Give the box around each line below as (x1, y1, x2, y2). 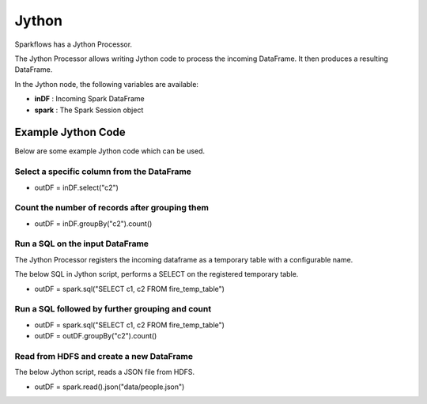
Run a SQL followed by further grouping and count (14, 304, 212, 315)
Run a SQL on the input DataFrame (14, 238, 149, 249)
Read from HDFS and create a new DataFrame (14, 350, 194, 361)
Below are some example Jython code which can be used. (14, 146, 206, 156)
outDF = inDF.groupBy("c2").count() (34, 218, 153, 228)
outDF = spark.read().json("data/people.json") (34, 382, 185, 391)
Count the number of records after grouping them (14, 202, 210, 213)
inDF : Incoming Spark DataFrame (34, 94, 145, 104)
